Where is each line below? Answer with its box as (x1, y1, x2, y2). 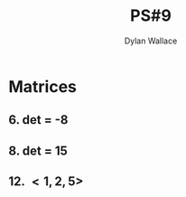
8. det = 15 (8, 143, 69, 158)
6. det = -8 (8, 112, 69, 127)
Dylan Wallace (124, 35, 178, 46)
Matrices (8, 76, 78, 97)
